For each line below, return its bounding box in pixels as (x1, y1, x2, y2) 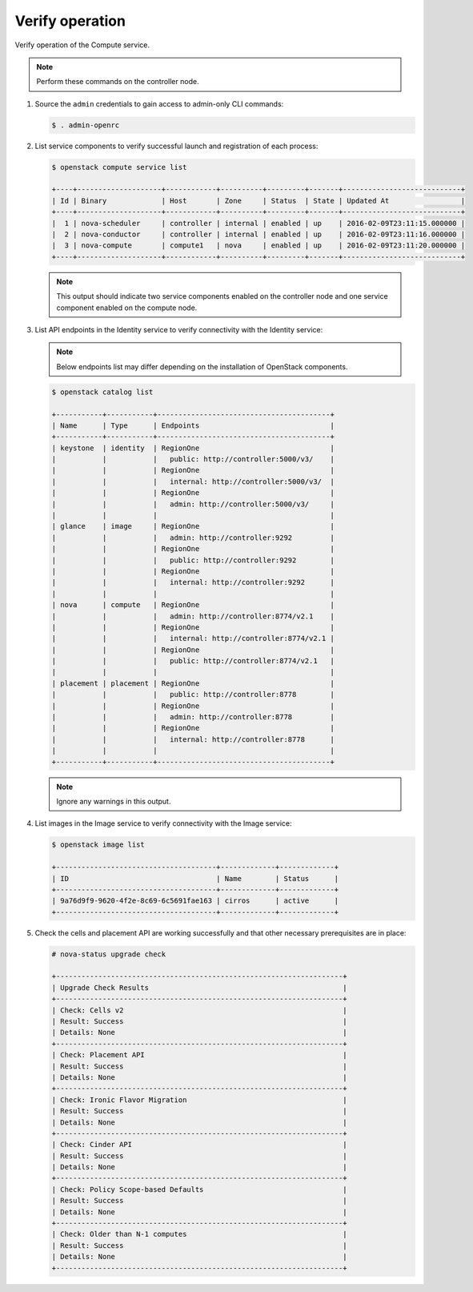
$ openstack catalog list (51, 387, 154, 396)
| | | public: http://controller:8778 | (51, 690, 335, 699)
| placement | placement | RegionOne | (51, 678, 335, 688)
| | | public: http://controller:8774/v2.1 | (51, 657, 335, 666)
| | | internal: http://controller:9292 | (51, 578, 335, 587)
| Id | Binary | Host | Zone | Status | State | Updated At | (51, 196, 466, 205)
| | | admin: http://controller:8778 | (51, 713, 335, 722)
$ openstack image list (51, 840, 146, 849)
